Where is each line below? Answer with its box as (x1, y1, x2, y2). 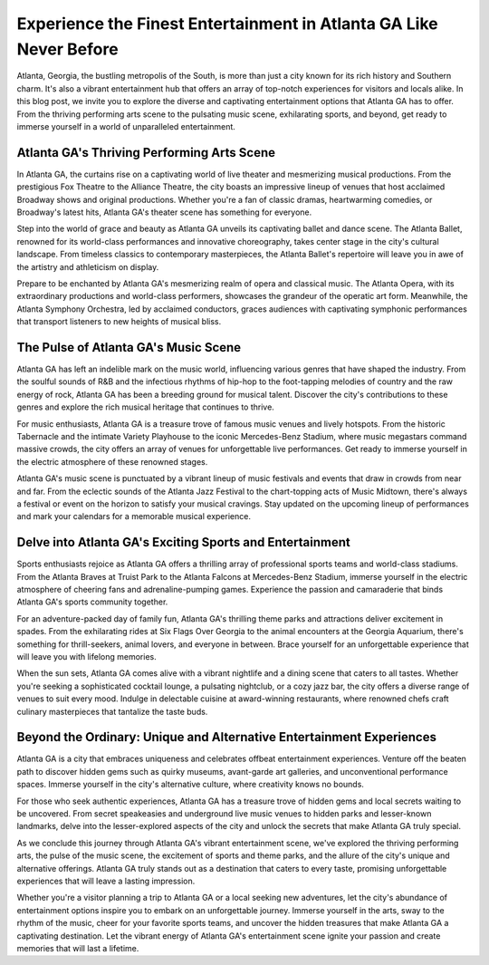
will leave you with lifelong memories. (16, 651, 158, 661)
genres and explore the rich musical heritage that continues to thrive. (16, 401, 275, 412)
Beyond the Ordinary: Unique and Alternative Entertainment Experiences (16, 729, 436, 745)
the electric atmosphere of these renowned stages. (16, 456, 208, 467)
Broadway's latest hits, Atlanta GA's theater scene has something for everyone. (16, 207, 312, 217)
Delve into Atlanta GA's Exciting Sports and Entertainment (16, 535, 350, 550)
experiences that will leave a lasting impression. (16, 875, 196, 886)
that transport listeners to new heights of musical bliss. (16, 316, 222, 327)
